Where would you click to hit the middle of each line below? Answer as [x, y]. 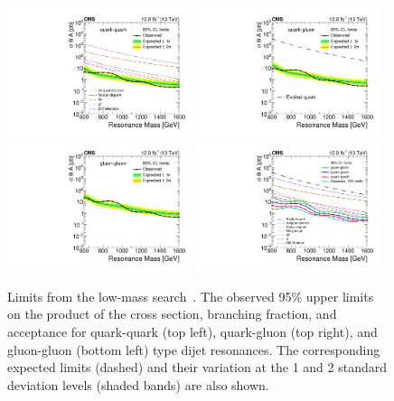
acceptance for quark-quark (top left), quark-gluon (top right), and [192, 332]
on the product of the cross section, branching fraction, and [172, 314]
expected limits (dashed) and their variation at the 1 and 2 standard [197, 367]
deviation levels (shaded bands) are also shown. [138, 384]
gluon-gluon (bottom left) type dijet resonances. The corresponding [194, 349]
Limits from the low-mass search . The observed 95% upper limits [191, 296]
